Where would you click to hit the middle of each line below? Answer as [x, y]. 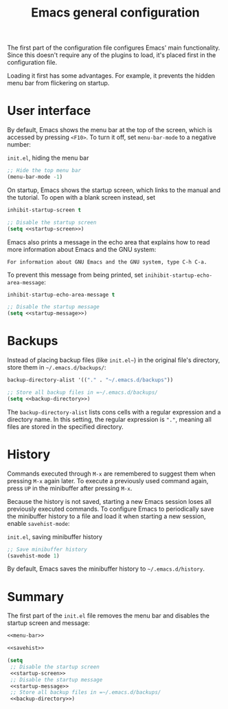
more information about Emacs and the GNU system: [82, 249]
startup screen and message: [49, 623]
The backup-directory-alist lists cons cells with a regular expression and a [114, 412]
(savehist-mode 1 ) [33, 555]
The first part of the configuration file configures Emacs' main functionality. [114, 48]
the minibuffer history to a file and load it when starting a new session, [106, 516]
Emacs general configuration [115, 13]
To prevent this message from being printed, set [75, 275]
